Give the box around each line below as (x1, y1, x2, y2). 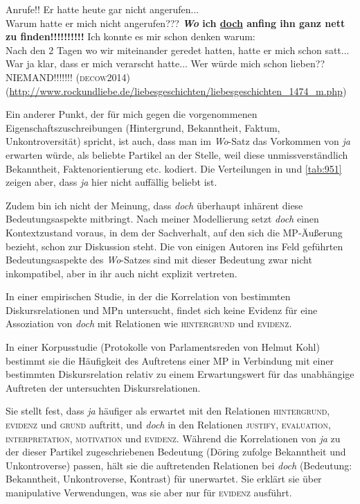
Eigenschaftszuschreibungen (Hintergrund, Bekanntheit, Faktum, (6, 120, 280, 134)
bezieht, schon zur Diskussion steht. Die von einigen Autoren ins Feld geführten (6, 238, 343, 253)
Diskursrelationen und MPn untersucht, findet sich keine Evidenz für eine (6, 302, 318, 317)
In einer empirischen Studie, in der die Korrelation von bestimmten (6, 289, 291, 304)
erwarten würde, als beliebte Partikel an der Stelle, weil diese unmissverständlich (6, 147, 348, 162)
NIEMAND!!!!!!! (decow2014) (6, 69, 130, 84)
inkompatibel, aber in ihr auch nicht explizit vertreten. (6, 266, 237, 280)
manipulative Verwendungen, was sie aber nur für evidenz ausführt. (6, 485, 292, 499)
